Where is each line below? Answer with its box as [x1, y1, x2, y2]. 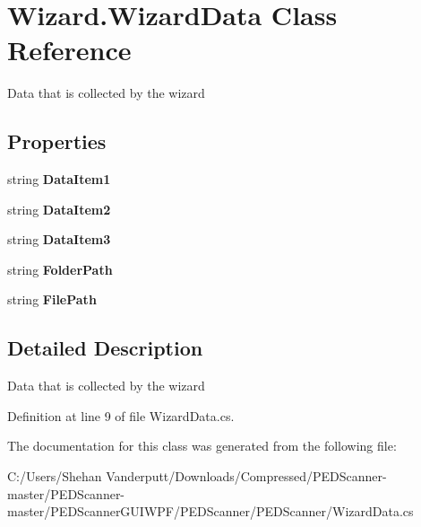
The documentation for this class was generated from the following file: [7, 436, 397, 455]
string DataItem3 [7, 230, 111, 249]
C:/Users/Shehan [7, 467, 102, 486]
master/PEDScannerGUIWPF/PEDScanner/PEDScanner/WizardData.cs [7, 502, 414, 521]
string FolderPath [7, 259, 113, 278]
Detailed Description [7, 334, 203, 362]
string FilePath [7, 290, 97, 309]
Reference [7, 31, 132, 68]
